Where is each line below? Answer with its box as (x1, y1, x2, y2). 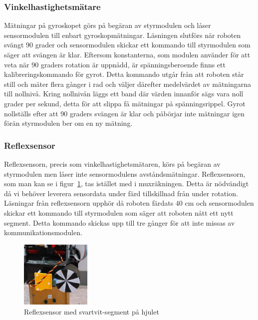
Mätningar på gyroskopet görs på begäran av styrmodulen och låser (4, 20, 211, 30)
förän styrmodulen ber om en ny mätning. (4, 118, 133, 128)
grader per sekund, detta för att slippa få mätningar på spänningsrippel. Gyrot (4, 98, 246, 108)
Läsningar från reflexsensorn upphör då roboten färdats (4, 198, 174, 208)
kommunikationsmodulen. (4, 227, 82, 238)
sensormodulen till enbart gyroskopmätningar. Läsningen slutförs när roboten (4, 29, 241, 40)
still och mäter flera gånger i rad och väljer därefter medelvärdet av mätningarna (4, 78, 252, 89)
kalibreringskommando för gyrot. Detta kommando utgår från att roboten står (4, 69, 244, 79)
